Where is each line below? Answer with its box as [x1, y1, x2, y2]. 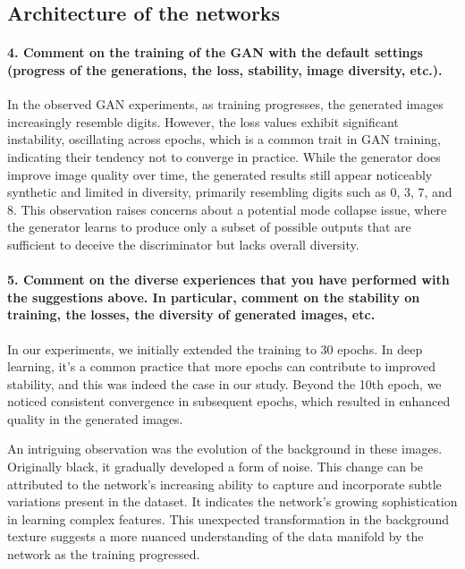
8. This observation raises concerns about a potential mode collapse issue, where [7, 200, 447, 218]
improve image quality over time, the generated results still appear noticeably [7, 165, 433, 183]
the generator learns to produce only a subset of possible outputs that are [7, 217, 411, 236]
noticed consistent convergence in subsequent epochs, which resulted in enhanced [7, 392, 451, 411]
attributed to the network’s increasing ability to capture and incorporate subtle [7, 474, 442, 493]
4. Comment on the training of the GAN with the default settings [7, 43, 423, 62]
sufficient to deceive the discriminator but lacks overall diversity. [7, 234, 359, 253]
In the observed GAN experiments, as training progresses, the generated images [7, 95, 444, 114]
